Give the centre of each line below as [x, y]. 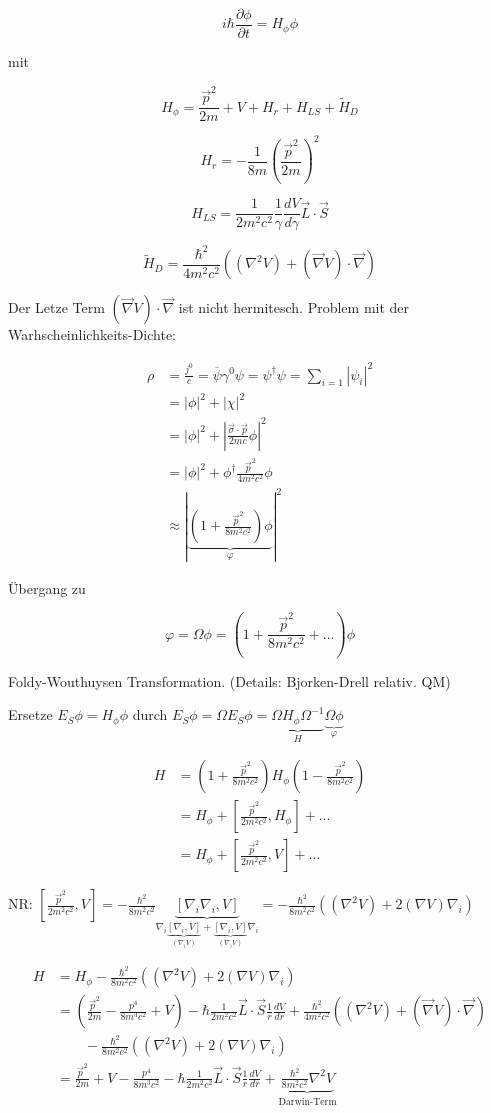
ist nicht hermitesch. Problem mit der [294, 307]
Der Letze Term [56, 307]
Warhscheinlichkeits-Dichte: [92, 334]
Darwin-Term [307, 1101]
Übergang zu [47, 587]
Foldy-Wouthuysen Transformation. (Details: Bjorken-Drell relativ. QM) [229, 680]
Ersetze [30, 714]
